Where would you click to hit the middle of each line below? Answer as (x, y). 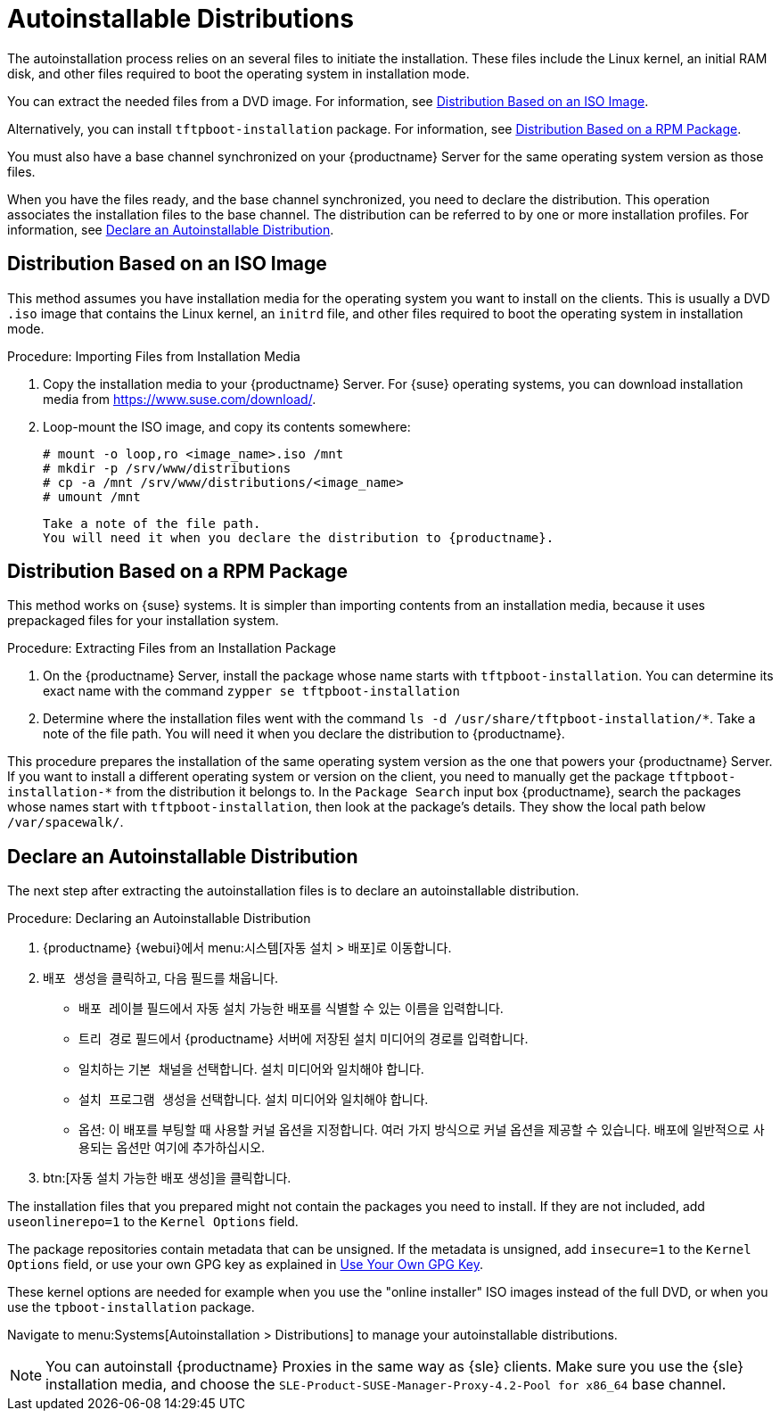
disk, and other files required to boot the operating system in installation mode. (238, 73)
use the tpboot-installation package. (131, 1307)
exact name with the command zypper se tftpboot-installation (251, 691)
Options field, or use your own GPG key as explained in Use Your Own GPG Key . (245, 1265)
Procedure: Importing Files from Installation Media (154, 356)
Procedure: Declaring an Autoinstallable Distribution (159, 919)
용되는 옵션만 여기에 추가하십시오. (172, 1148)
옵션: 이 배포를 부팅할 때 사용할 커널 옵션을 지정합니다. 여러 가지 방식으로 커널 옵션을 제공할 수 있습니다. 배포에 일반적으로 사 (422, 1130)
